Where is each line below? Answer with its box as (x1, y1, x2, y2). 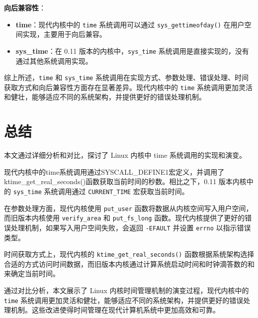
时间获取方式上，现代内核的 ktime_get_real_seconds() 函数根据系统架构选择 (4, 249, 255, 259)
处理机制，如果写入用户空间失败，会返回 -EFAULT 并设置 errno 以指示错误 (10, 222, 251, 232)
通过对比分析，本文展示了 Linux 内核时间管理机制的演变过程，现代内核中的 (4, 285, 249, 295)
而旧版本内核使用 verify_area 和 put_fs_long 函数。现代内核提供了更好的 (4, 212, 245, 223)
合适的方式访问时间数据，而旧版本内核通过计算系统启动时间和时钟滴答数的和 (4, 258, 255, 269)
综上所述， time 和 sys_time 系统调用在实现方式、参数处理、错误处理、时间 (4, 72, 249, 83)
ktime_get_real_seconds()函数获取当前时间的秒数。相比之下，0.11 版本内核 (4, 176, 247, 187)
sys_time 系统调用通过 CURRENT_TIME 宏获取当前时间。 (13, 186, 189, 196)
